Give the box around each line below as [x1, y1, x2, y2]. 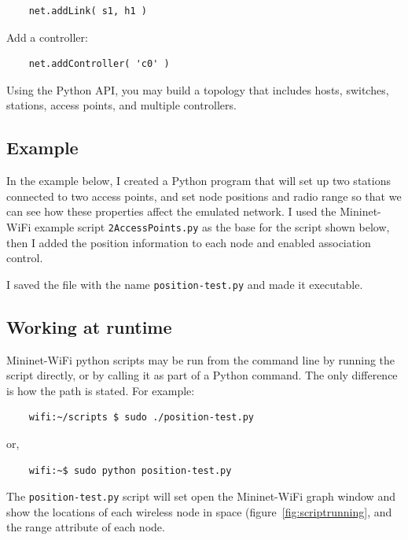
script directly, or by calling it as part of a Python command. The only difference [6, 367, 398, 383]
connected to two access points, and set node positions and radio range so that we [6, 187, 402, 204]
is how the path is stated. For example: [6, 382, 195, 398]
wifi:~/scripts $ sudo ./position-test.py [28, 412, 254, 423]
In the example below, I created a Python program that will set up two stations [6, 172, 391, 189]
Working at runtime [6, 314, 172, 338]
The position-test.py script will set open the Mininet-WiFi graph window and [6, 488, 395, 505]
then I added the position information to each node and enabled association [6, 234, 371, 250]
